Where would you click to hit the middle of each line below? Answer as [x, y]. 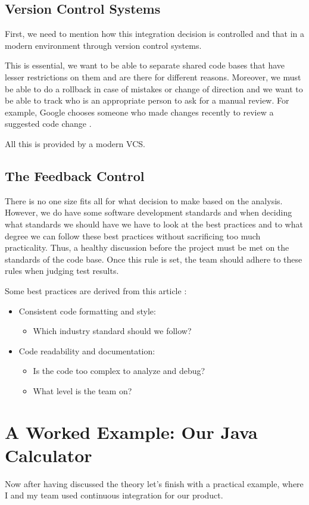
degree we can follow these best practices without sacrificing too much [133, 236]
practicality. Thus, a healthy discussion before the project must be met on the [147, 247]
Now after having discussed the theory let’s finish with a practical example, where [154, 483]
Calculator [49, 455]
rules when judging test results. [62, 271]
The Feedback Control [75, 175]
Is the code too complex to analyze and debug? [119, 371]
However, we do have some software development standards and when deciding [149, 212]
